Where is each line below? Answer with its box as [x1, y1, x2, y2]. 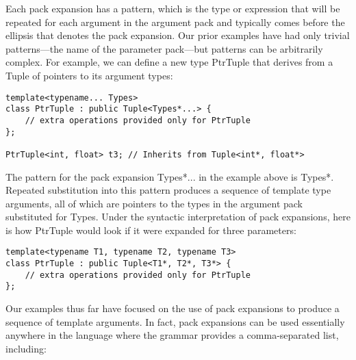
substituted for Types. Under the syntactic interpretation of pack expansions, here [5, 209, 351, 224]
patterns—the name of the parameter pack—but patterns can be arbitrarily [5, 41, 323, 55]
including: [5, 341, 47, 355]
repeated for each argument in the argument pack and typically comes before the [5, 14, 345, 29]
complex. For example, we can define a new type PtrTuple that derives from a [5, 55, 333, 69]
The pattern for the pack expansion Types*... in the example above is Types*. [5, 169, 334, 183]
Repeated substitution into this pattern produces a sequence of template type [5, 183, 331, 197]
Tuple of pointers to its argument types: [5, 68, 173, 82]
